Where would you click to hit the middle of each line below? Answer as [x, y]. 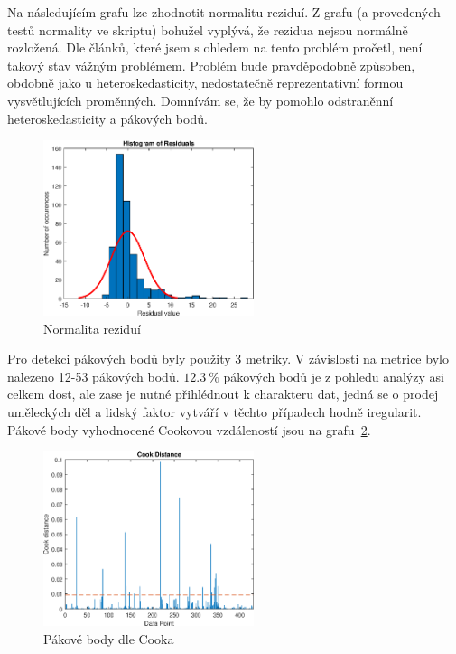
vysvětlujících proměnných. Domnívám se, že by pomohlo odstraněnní [200, 100]
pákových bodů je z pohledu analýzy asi [334, 376]
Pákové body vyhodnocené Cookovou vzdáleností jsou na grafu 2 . [189, 429]
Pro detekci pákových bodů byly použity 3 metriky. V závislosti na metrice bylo [228, 359]
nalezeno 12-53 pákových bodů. [93, 376]
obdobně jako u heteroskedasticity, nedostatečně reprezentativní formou [205, 83]
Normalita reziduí [92, 328]
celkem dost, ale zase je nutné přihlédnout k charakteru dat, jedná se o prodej [223, 394]
